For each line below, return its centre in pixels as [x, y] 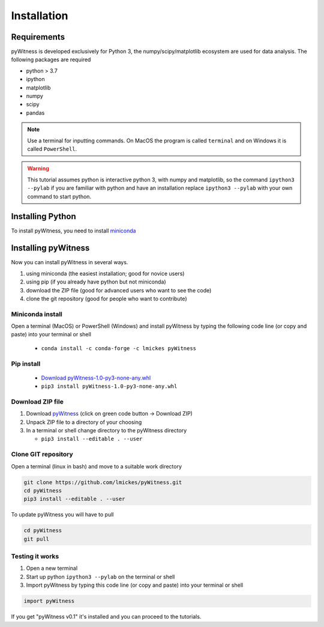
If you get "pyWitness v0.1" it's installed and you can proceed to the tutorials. [106, 617]
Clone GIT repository [42, 455]
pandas [35, 113]
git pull [37, 539]
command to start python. [59, 196]
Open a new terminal [52, 568]
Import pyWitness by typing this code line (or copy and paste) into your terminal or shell [134, 585]
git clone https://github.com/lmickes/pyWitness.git [103, 482]
